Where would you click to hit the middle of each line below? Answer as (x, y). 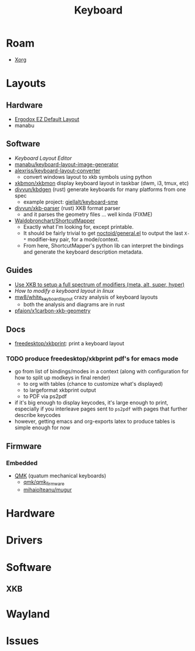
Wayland (28, 614)
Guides (20, 270)
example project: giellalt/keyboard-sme (71, 202)
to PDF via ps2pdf (45, 396)
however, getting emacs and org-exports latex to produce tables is (95, 422)
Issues (23, 641)
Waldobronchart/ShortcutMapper (55, 221)
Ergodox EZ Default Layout (47, 119)
